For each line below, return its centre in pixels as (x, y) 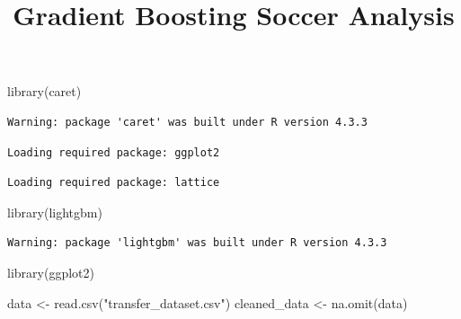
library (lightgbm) (55, 212)
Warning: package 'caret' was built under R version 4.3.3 (187, 122)
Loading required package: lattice (114, 183)
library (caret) (44, 91)
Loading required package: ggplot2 (114, 152)
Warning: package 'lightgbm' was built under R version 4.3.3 (197, 243)
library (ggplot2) (51, 272)
